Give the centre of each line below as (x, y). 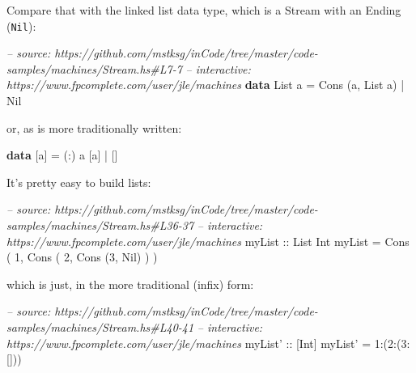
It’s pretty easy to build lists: (79, 182)
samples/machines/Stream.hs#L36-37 (100, 225)
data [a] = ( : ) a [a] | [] (62, 155)
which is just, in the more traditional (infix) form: (130, 284)
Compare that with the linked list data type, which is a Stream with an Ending (204, 10)
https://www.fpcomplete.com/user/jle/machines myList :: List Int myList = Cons (208, 241)
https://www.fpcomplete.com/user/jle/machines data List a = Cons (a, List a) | (206, 85)
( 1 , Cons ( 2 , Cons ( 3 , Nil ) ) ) (82, 257)
